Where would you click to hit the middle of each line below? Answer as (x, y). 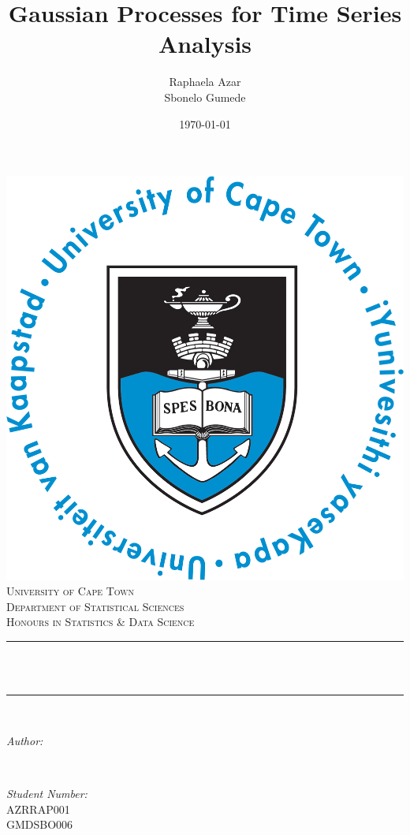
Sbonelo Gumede (205, 97)
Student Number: (47, 793)
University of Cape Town (71, 591)
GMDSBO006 (40, 824)
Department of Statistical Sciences (95, 606)
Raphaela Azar (205, 82)
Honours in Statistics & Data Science (101, 622)
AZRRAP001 (38, 809)
